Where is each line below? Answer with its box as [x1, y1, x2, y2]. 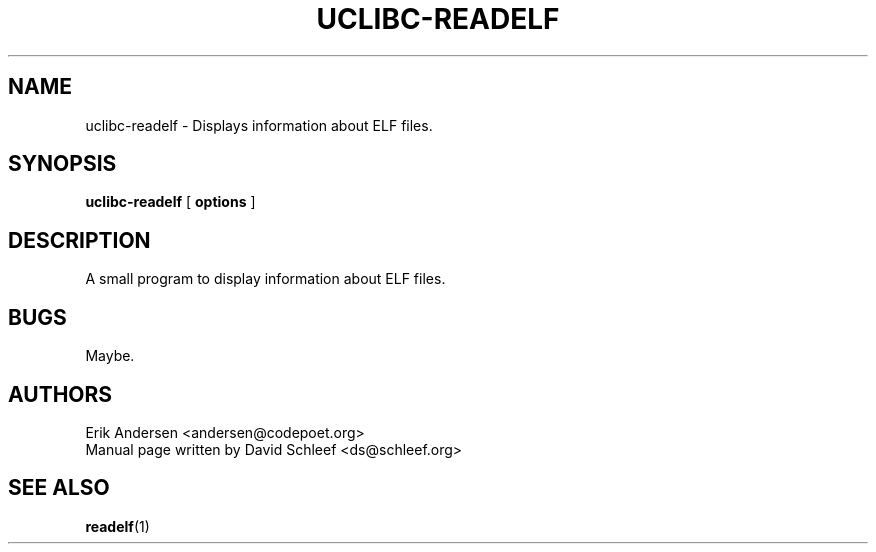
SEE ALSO [8, 475, 110, 501]
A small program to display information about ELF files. [85, 270, 446, 288]
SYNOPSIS [8, 151, 117, 177]
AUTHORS [8, 381, 113, 407]
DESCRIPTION [8, 227, 151, 253]
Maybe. [85, 347, 135, 365]
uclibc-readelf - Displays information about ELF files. [85, 116, 433, 134]
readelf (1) [85, 517, 150, 535]
